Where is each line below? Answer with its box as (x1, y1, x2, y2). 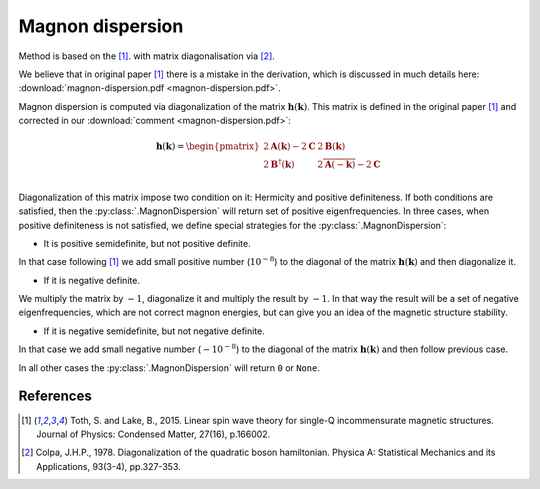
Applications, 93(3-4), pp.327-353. (36, 460, 182, 472)
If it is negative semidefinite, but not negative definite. (43, 325, 265, 337)
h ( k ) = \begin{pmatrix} (155, 141, 260, 152)
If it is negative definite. (43, 274, 140, 286)
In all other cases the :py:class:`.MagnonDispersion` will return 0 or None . (18, 361, 320, 374)
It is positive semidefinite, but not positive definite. (43, 237, 251, 249)
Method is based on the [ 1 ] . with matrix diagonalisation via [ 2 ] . (18, 50, 275, 62)
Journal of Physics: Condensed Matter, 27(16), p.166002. (36, 428, 271, 440)
